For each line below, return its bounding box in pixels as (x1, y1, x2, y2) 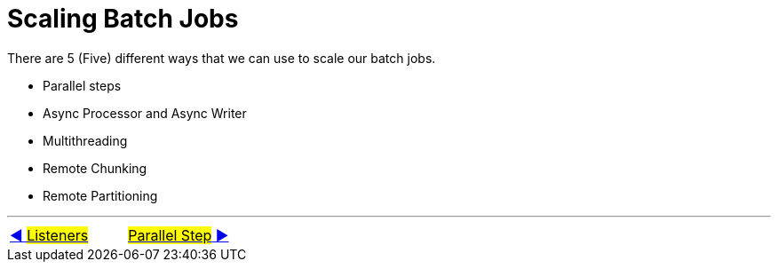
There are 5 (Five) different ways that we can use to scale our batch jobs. (7, 50, 436, 66)
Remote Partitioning (43, 187, 158, 203)
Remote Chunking (43, 160, 147, 176)
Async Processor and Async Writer (43, 105, 247, 121)
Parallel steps (43, 77, 122, 93)
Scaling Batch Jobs (7, 4, 239, 34)
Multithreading (43, 132, 128, 148)
